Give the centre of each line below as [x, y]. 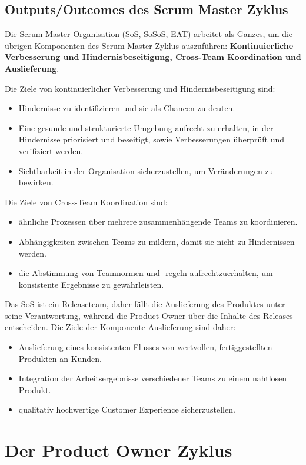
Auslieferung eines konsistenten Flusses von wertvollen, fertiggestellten [145, 347]
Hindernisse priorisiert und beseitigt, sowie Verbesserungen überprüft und [152, 139]
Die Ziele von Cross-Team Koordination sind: [86, 202]
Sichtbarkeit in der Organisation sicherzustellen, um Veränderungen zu [146, 170]
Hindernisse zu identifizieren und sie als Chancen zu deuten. [127, 108]
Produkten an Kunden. [60, 358]
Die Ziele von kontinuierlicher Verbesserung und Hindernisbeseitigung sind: [140, 88]
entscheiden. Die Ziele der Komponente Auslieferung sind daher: [120, 327]
